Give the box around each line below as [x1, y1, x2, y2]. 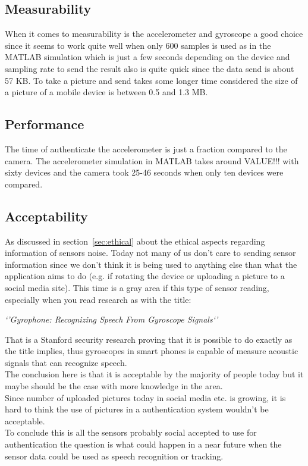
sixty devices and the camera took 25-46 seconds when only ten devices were [5, 166, 284, 179]
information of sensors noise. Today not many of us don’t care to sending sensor [5, 246, 296, 259]
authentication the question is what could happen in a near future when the [5, 438, 282, 451]
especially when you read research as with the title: [5, 293, 191, 305]
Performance [5, 115, 84, 133]
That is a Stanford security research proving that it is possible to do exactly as [5, 333, 293, 345]
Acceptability [5, 207, 88, 225]
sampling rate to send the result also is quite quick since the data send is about [5, 62, 294, 74]
